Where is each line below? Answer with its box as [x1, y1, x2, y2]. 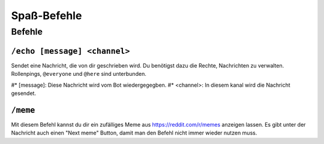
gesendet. [11, 90, 36, 97]
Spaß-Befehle [11, 9, 82, 22]
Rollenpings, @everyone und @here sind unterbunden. [11, 71, 146, 78]
